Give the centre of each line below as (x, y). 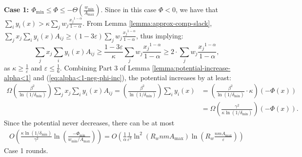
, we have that (197, 9)
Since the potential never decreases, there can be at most (89, 123)
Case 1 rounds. (26, 150)
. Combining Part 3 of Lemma (105, 67)
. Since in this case (129, 9)
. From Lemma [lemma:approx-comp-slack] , (147, 23)
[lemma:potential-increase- (191, 67)
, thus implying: (160, 35)
